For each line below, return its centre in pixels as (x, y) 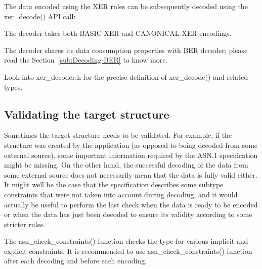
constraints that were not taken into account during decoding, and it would (121, 194)
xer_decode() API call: (40, 16)
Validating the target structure (87, 114)
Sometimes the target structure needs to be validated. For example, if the (118, 135)
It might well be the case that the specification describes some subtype (114, 184)
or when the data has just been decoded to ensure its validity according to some (128, 214)
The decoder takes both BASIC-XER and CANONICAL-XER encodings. (118, 33)
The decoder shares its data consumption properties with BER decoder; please (126, 50)
